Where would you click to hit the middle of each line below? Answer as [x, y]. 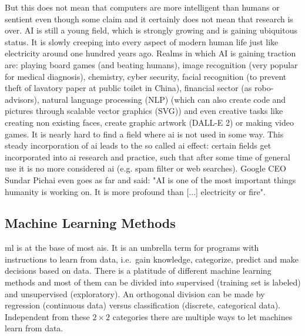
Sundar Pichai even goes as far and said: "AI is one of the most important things [150, 179]
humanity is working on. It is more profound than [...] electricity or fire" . [135, 191]
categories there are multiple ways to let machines [202, 316]
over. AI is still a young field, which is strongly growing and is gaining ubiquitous [151, 30]
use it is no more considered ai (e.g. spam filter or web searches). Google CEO [145, 168]
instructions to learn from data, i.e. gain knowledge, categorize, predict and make [152, 259]
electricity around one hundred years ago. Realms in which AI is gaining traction [150, 53]
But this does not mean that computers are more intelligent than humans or [142, 7]
